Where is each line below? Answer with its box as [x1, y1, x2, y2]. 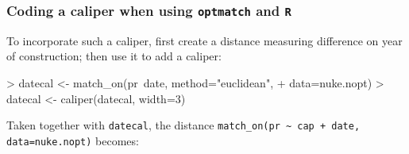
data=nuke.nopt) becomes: [6, 132, 139, 148]
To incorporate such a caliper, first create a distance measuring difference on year [6, 32, 403, 48]
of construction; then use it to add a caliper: [6, 48, 222, 64]
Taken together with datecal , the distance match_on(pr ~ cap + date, [6, 117, 361, 133]
